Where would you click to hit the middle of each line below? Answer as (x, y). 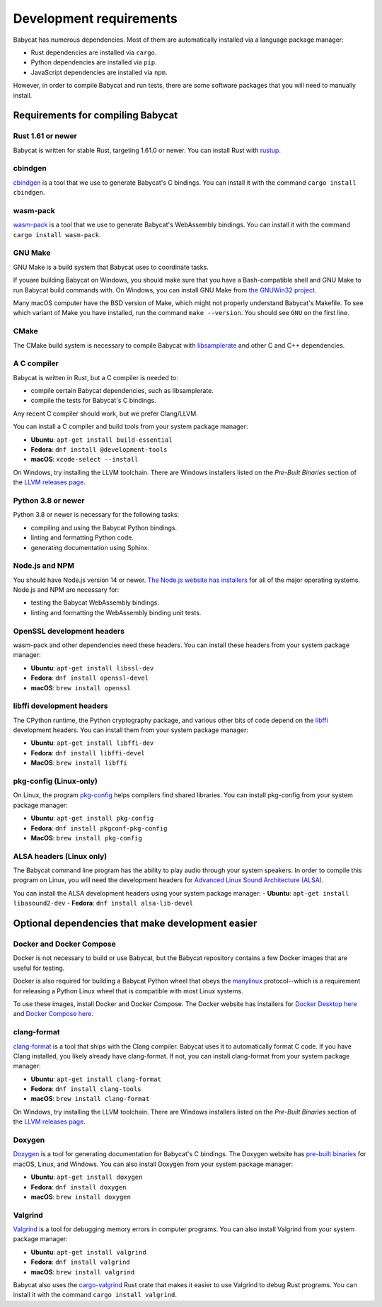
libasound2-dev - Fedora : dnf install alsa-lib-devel (103, 903)
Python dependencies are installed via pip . (94, 62)
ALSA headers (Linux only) (60, 856)
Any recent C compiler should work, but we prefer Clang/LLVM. (105, 413)
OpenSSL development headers (69, 631)
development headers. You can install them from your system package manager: (131, 730)
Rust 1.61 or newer (45, 136)
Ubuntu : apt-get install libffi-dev (92, 743)
